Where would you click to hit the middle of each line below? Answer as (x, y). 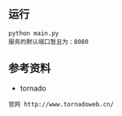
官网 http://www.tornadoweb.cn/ (61, 104)
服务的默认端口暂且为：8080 (49, 42)
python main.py (34, 33)
